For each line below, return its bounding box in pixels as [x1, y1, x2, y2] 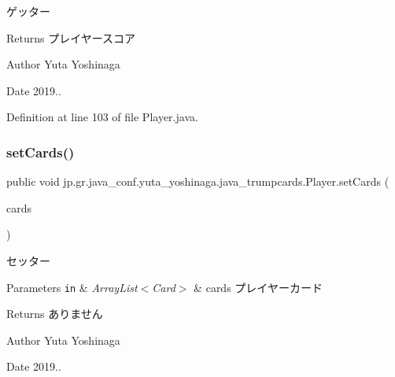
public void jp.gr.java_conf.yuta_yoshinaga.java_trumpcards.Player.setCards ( [6, 173, 389, 190]
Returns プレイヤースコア [6, 29, 136, 46]
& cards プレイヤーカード [194, 279, 323, 295]
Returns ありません [6, 305, 103, 322]
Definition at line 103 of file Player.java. [6, 109, 198, 125]
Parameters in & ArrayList [6, 279, 138, 295]
